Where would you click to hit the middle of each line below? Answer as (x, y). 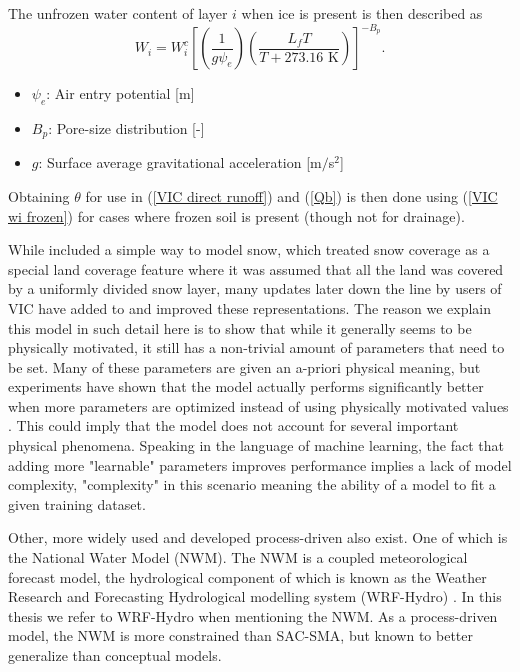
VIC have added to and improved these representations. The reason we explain (250, 307)
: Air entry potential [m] (120, 93)
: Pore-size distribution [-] (126, 127)
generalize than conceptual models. (115, 655)
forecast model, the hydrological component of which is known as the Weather (247, 576)
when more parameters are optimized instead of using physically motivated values (258, 405)
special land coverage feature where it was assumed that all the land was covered (256, 268)
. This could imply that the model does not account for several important (233, 425)
